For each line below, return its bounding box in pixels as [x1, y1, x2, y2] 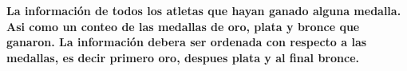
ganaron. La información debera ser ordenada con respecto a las [6, 34, 367, 50]
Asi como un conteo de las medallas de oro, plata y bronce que [6, 18, 360, 34]
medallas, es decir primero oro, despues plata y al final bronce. [6, 49, 359, 65]
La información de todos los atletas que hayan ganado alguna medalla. [6, 2, 401, 18]
